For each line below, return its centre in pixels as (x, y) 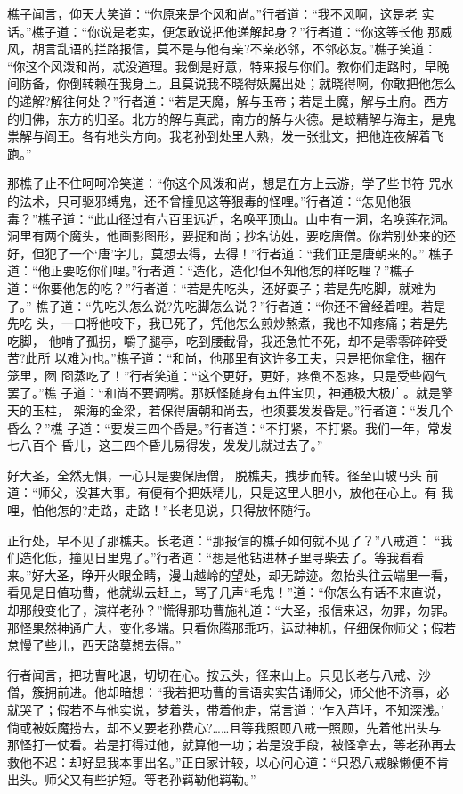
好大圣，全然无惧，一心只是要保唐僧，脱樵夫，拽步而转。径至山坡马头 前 (223, 475)
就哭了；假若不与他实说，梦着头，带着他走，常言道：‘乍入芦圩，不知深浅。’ (226, 709)
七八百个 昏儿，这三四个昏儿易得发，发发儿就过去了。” (165, 445)
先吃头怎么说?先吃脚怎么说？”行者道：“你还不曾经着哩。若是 (268, 305)
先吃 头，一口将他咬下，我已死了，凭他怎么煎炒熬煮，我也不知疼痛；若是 (221, 323)
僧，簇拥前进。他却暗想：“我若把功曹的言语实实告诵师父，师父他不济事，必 (228, 692)
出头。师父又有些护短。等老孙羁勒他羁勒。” (132, 779)
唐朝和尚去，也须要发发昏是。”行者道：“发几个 (319, 410)
